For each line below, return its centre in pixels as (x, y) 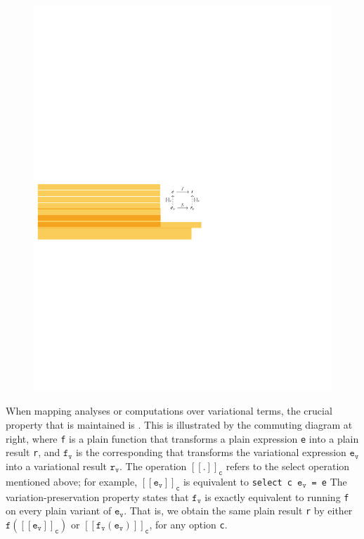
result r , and (33, 452)
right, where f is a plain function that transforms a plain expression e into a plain (182, 438)
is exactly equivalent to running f (277, 496)
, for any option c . (188, 524)
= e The (329, 481)
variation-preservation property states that (97, 496)
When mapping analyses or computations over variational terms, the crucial (169, 411)
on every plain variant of (59, 511)
